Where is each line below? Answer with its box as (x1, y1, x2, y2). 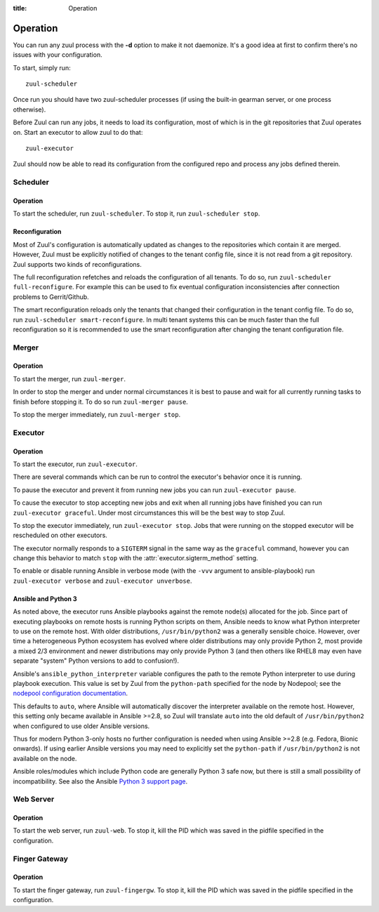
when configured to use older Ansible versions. (13, 722, 150, 730)
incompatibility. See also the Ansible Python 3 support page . (13, 776, 188, 786)
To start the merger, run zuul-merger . (13, 374, 126, 383)
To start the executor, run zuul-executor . (13, 460, 138, 468)
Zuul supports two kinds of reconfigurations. (13, 260, 142, 268)
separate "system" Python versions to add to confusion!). (13, 656, 179, 665)
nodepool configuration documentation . (13, 689, 128, 698)
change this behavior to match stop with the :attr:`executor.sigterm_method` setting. (13, 554, 259, 562)
